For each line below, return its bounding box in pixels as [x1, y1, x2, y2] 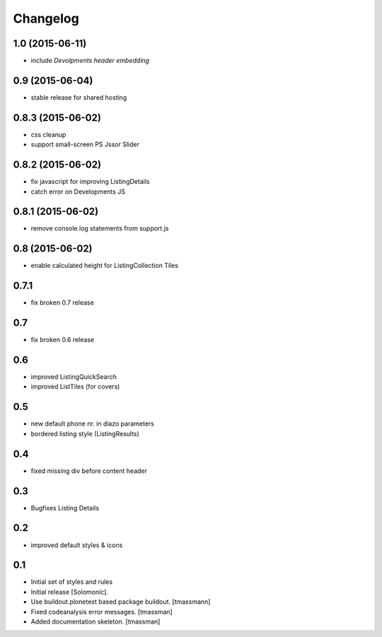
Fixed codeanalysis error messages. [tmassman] [30, 607, 173, 616]
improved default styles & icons [30, 541, 123, 549]
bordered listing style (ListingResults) [30, 429, 139, 438]
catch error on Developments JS [30, 187, 126, 196]
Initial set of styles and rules [30, 578, 113, 586]
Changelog [13, 11, 79, 26]
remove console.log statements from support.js [30, 224, 169, 233]
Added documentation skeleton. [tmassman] [30, 617, 161, 626]
